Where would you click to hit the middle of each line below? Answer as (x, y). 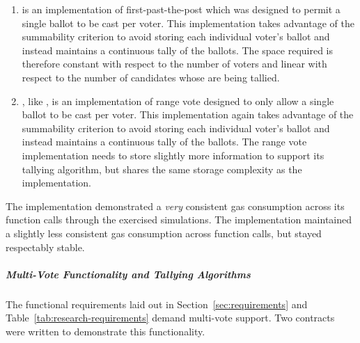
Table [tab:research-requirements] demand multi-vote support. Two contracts (170, 318)
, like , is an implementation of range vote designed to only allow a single (178, 101)
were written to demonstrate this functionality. (105, 331)
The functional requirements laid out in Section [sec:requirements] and (157, 304)
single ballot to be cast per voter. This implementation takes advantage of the (188, 23)
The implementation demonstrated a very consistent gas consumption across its (175, 206)
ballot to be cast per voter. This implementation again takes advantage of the (188, 114)
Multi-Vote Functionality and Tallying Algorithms (128, 274)
